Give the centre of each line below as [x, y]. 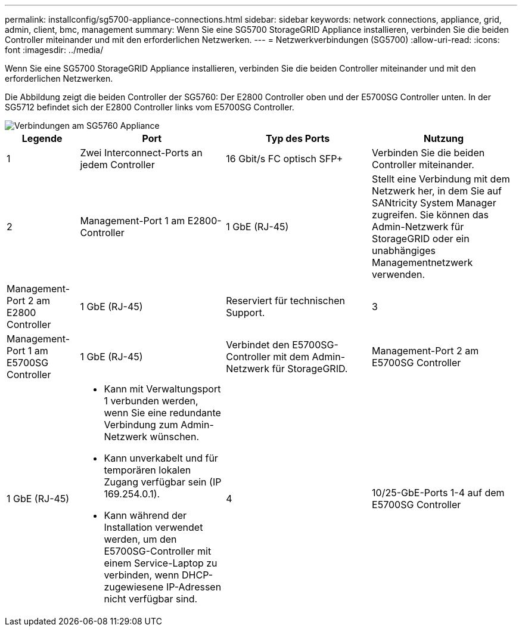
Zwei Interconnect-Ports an [141, 153]
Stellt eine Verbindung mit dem [441, 179]
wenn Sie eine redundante [162, 413]
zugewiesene [134, 587]
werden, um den [140, 539]
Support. [246, 313]
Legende [42, 138]
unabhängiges [404, 250]
